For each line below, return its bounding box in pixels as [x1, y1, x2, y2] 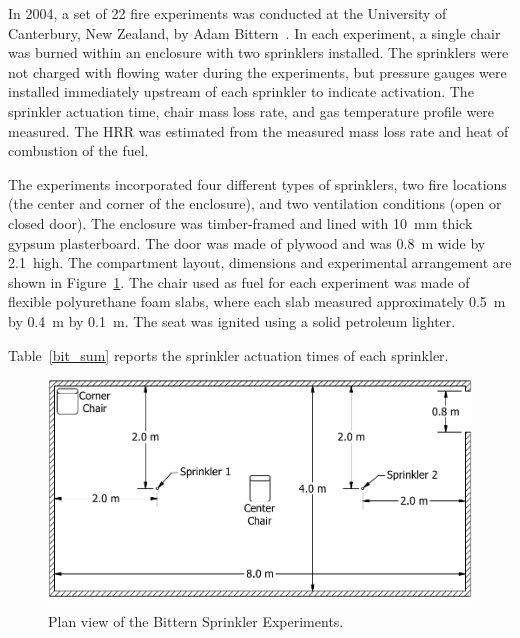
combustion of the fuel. [8, 140, 149, 161]
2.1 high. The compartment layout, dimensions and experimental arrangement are [8, 252, 512, 273]
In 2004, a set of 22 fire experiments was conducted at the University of [8, 3, 447, 23]
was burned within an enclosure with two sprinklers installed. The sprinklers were [8, 42, 509, 63]
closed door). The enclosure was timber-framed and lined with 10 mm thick [8, 212, 473, 233]
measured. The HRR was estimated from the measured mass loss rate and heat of [8, 120, 509, 141]
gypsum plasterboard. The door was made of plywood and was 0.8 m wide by [8, 232, 486, 253]
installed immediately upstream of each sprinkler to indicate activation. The [8, 81, 474, 102]
